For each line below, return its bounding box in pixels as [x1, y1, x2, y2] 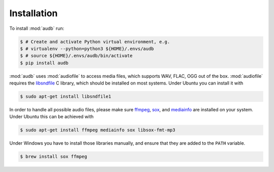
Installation [9, 8, 58, 19]
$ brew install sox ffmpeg [20, 154, 87, 159]
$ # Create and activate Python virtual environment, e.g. [20, 38, 170, 45]
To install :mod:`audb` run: [9, 25, 64, 31]
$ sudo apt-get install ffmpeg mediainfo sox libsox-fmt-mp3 [20, 127, 176, 133]
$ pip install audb [20, 60, 68, 66]
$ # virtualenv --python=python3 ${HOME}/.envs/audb [20, 46, 154, 52]
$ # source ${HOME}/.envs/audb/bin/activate [20, 53, 133, 59]
